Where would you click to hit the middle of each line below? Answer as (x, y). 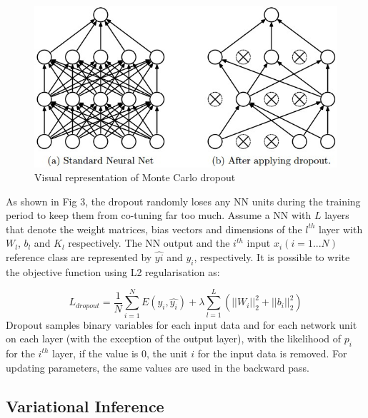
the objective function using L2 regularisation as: (113, 271)
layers (337, 215)
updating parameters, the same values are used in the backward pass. (158, 367)
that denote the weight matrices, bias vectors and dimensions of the (154, 229)
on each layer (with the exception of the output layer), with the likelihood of (174, 338)
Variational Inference (85, 406)
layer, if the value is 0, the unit (120, 353)
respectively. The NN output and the (149, 243)
